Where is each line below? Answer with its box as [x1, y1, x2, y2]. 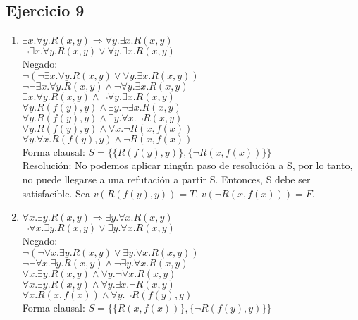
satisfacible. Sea [22, 185, 91, 200]
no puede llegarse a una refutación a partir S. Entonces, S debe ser [22, 171, 311, 186]
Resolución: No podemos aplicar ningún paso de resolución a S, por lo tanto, [22, 158, 353, 173]
